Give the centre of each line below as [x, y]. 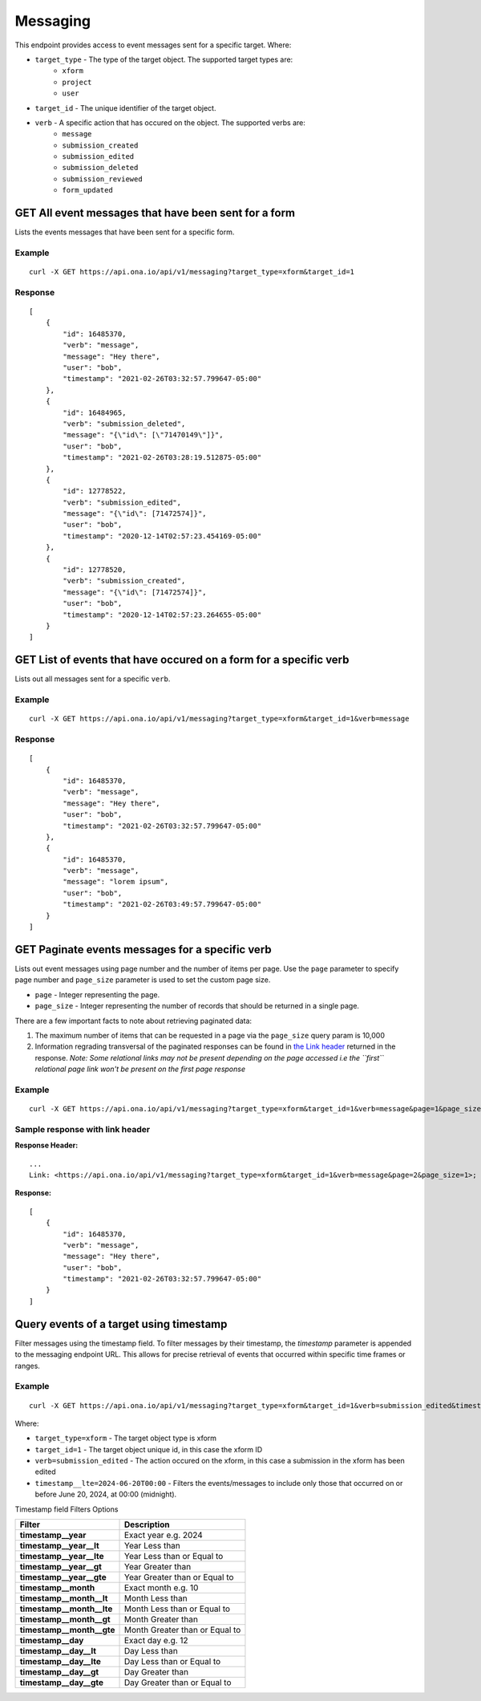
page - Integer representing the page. [97, 994]
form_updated [88, 190]
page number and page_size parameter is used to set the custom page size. [143, 980]
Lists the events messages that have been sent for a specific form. [125, 232]
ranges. [27, 1366]
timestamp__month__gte [67, 1630]
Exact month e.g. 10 [162, 1588]
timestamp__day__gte [62, 1683]
